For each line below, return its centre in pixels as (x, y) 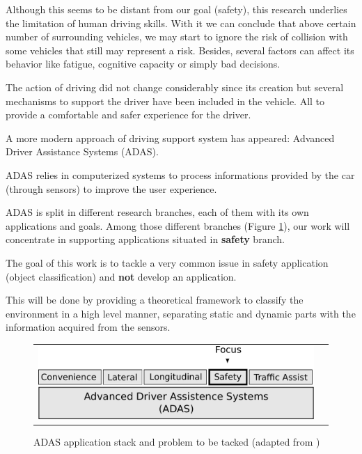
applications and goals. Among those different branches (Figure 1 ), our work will (178, 225)
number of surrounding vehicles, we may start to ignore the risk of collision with (177, 37)
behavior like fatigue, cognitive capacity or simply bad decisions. (143, 64)
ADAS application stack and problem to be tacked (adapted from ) (177, 441)
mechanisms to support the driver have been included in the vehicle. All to (165, 101)
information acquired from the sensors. (88, 327)
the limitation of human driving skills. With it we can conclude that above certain (181, 23)
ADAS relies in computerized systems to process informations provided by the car (180, 174)
